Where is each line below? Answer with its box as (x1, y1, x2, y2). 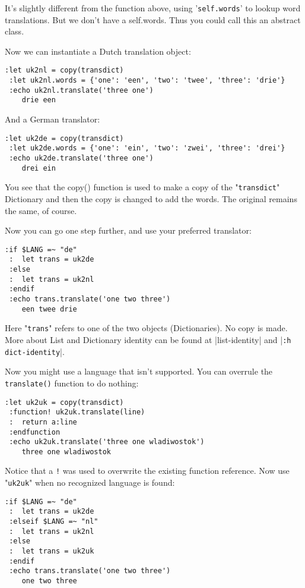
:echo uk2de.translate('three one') (9, 153, 154, 162)
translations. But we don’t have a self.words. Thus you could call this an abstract (5, 13, 301, 26)
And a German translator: (5, 113, 100, 125)
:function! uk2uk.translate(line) (9, 408, 145, 417)
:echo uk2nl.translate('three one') (9, 86, 154, 95)
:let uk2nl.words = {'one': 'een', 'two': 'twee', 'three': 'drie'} (9, 76, 285, 85)
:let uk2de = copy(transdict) (5, 134, 124, 143)
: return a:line (9, 417, 77, 426)
